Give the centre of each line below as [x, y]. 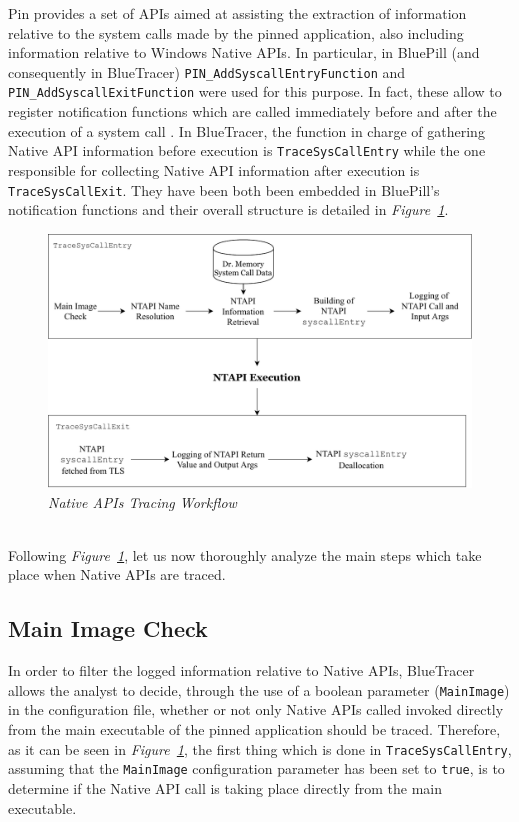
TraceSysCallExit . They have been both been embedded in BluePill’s [224, 189]
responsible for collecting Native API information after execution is [214, 169]
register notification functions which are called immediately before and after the [252, 111]
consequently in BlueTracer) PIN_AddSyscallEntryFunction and [207, 71]
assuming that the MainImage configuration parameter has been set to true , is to [256, 768]
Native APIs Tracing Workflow [142, 501]
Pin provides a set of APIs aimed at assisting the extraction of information [237, 13]
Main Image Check [108, 628]
